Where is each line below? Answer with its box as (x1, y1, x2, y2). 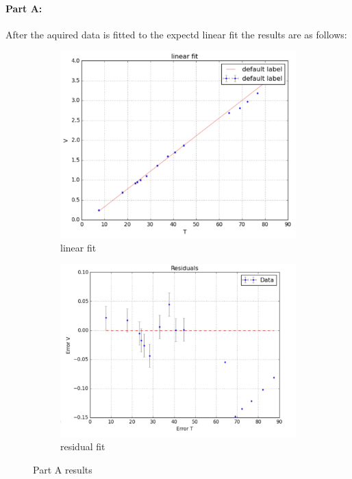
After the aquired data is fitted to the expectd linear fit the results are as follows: (5, 27, 347, 41)
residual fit (60, 439, 105, 454)
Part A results (33, 462, 92, 476)
